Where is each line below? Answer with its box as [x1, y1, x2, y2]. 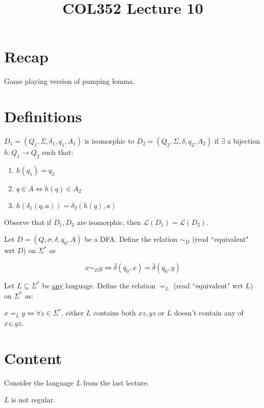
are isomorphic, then [77, 216, 141, 227]
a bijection [227, 135, 260, 146]
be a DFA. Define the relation [84, 234, 178, 244]
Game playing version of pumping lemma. [4, 76, 135, 86]
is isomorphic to [84, 135, 135, 146]
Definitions [4, 106, 82, 127]
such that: [42, 147, 74, 157]
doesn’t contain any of [174, 307, 244, 318]
